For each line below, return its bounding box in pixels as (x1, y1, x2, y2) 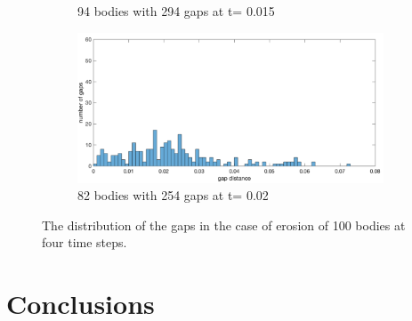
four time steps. (42, 233, 127, 252)
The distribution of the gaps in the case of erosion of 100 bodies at (42, 215, 406, 234)
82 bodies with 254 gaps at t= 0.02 (77, 186, 269, 205)
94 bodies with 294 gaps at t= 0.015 (77, 2, 275, 20)
